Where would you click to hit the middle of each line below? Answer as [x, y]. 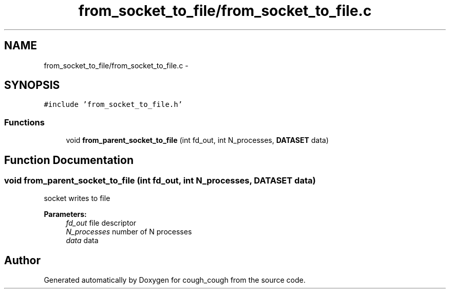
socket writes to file [77, 198]
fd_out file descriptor [101, 223]
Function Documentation [69, 160]
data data [82, 241]
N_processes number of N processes [129, 232]
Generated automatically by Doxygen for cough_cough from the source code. [175, 280]
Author [22, 260]
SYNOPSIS [32, 85]
